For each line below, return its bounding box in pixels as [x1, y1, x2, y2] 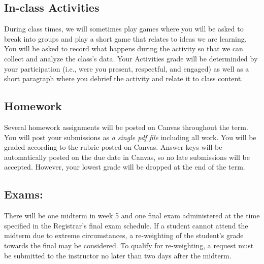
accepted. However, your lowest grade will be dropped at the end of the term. [4, 161, 245, 172]
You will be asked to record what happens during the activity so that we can [4, 43, 243, 54]
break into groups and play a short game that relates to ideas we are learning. [4, 33, 247, 44]
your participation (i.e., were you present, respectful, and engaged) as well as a [4, 63, 249, 74]
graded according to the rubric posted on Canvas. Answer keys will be [4, 142, 222, 152]
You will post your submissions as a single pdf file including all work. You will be [4, 131, 256, 142]
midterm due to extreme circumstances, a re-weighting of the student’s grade [4, 230, 244, 241]
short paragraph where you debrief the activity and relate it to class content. [4, 73, 243, 84]
